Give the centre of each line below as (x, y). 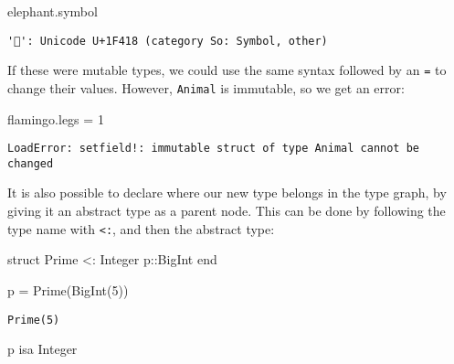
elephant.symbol (53, 11)
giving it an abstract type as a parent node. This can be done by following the (227, 211)
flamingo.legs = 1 (56, 118)
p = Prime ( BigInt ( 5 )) (68, 289)
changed (31, 163)
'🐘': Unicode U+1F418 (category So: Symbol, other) (168, 41)
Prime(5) (34, 320)
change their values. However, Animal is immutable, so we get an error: (206, 87)
